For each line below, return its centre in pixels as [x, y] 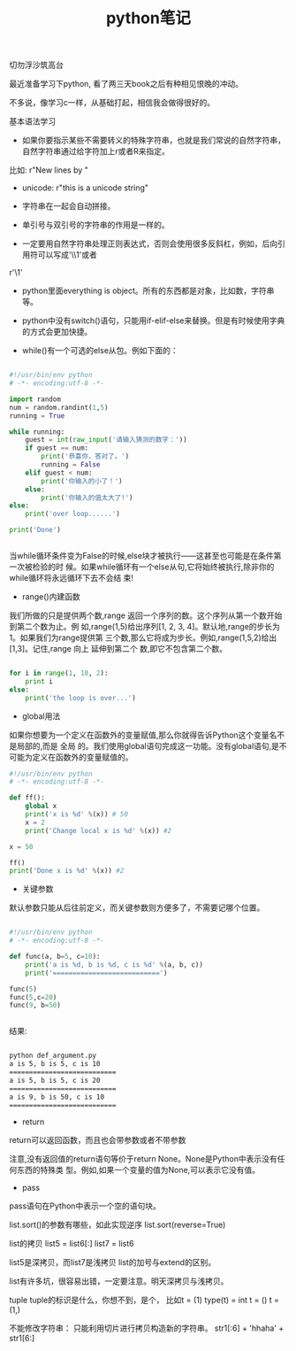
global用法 [41, 716]
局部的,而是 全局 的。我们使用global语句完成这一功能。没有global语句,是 [148, 745]
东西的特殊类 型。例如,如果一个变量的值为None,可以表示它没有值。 [138, 1170]
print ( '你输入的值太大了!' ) [87, 498]
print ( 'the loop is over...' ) [81, 698]
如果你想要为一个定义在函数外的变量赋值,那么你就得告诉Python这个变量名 [143, 735]
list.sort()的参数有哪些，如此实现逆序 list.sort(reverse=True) [118, 1225]
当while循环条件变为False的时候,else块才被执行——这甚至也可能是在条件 [141, 556]
